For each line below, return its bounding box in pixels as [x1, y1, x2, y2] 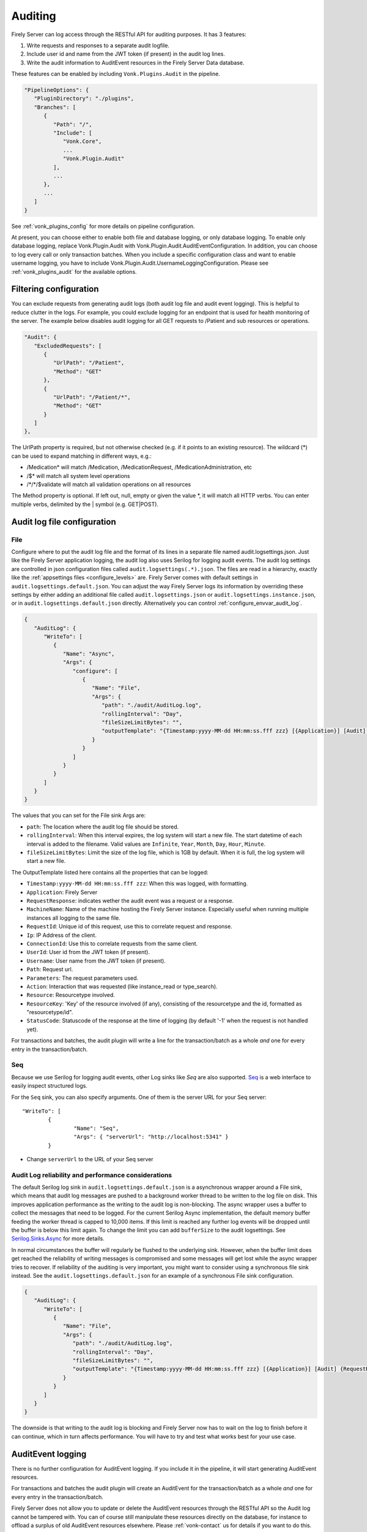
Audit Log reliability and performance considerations [11, 1170, 172, 1179]
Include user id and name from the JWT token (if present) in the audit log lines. [26, 50, 226, 58]
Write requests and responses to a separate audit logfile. [26, 42, 169, 49]
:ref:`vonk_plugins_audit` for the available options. [11, 268, 137, 275]
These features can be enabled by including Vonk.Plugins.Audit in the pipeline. [11, 70, 220, 78]
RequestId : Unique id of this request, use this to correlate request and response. [26, 923, 232, 930]
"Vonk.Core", [62, 138, 102, 145]
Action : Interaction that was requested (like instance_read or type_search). [26, 982, 218, 990]
